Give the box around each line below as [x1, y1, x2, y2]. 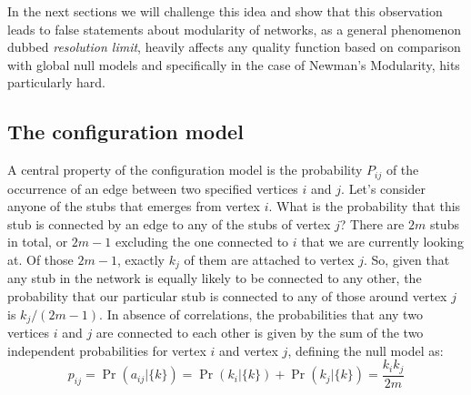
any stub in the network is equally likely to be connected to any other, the [7, 268, 422, 288]
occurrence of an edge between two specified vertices [7, 178, 298, 197]
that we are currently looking [301, 232, 464, 251]
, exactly [116, 250, 165, 268]
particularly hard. [7, 73, 105, 92]
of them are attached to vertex [184, 250, 355, 268]
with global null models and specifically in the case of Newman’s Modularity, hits [7, 55, 460, 74]
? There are [339, 214, 405, 233]
